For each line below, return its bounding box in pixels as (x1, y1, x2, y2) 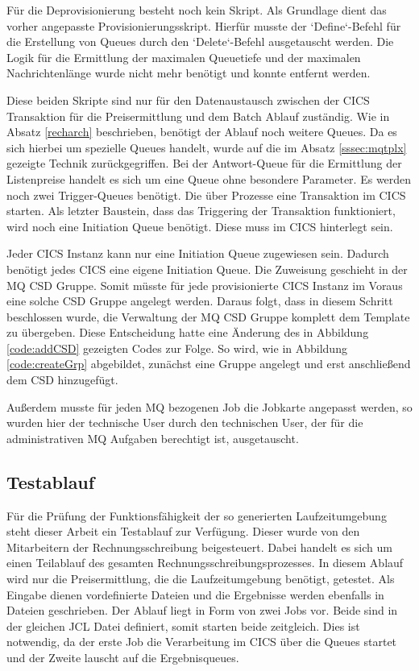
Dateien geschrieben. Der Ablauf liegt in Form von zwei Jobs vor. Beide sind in (6, 602, 398, 619)
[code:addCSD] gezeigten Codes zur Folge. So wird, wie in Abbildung (6, 339, 347, 356)
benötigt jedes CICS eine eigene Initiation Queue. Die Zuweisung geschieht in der (6, 260, 408, 277)
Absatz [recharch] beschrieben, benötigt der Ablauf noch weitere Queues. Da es (6, 123, 397, 140)
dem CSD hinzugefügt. (6, 371, 118, 388)
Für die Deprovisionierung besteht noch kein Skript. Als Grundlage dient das (6, 2, 387, 18)
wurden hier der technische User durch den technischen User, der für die (6, 414, 363, 431)
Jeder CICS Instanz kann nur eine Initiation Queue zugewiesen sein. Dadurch (6, 245, 389, 262)
